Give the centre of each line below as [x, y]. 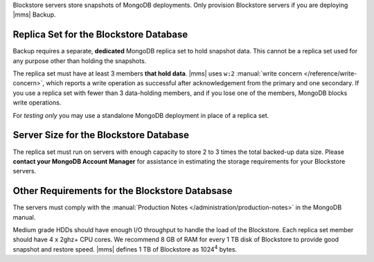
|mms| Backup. [34, 15]
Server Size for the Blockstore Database [101, 135]
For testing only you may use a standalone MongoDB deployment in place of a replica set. [141, 115]
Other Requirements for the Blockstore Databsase [123, 191]
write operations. [37, 103]
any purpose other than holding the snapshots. [80, 61]
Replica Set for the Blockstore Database [100, 35]
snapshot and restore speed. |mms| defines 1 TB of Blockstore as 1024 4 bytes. [125, 248]
